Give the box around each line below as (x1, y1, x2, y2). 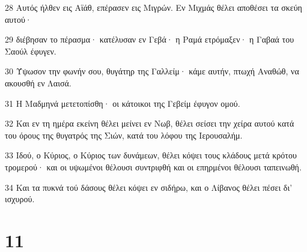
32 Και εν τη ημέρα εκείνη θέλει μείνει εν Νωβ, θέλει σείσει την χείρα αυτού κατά (5, 117, 294, 130)
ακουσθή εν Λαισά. (5, 76, 71, 89)
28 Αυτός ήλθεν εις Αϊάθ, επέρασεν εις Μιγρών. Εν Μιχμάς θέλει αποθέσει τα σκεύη (5, 1, 302, 13)
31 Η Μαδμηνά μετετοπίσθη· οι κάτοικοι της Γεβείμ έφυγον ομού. (5, 97, 240, 109)
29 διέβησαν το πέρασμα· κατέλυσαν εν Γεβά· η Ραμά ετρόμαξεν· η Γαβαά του (5, 33, 294, 46)
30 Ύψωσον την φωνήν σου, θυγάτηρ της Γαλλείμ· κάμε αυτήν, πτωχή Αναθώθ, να (5, 65, 299, 77)
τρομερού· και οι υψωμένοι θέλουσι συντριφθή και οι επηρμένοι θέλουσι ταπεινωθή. (5, 160, 302, 173)
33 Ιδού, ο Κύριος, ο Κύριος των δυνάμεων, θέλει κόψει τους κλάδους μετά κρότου (5, 149, 297, 161)
